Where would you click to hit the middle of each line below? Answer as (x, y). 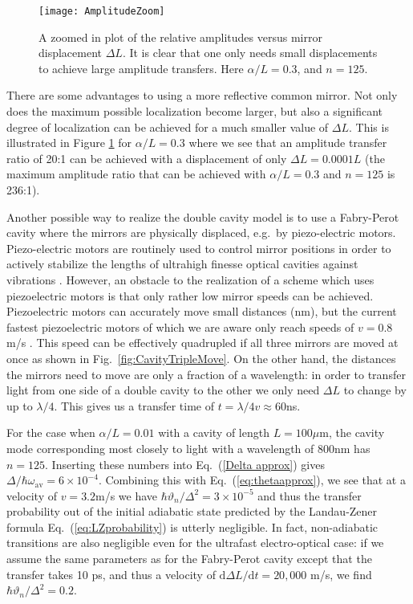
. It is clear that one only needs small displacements (250, 53)
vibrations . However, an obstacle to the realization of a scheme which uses (190, 279)
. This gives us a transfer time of (134, 405)
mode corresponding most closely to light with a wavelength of (160, 448)
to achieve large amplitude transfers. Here (141, 68)
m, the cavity (352, 433)
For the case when (51, 433)
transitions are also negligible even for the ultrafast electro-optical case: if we (195, 543)
